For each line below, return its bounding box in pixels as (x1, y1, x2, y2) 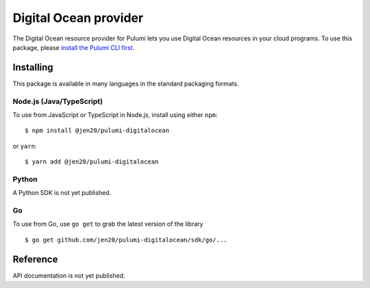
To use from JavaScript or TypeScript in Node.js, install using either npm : (12, 110, 218, 119)
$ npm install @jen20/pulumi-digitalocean (25, 127, 170, 135)
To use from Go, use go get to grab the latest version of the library (12, 220, 203, 228)
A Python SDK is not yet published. (12, 189, 112, 197)
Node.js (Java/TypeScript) (12, 96, 103, 106)
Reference (12, 253, 58, 265)
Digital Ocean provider (12, 10, 144, 25)
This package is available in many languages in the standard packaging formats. (12, 79, 239, 88)
